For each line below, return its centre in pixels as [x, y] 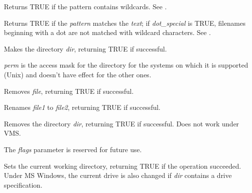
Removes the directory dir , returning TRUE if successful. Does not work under [122, 123]
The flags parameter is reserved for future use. [73, 149]
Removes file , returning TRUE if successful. [69, 91]
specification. [23, 184]
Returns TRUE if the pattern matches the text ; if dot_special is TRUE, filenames [125, 23]
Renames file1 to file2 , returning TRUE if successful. [82, 107]
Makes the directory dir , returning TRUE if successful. [85, 48]
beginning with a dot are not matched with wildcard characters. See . [108, 32]
